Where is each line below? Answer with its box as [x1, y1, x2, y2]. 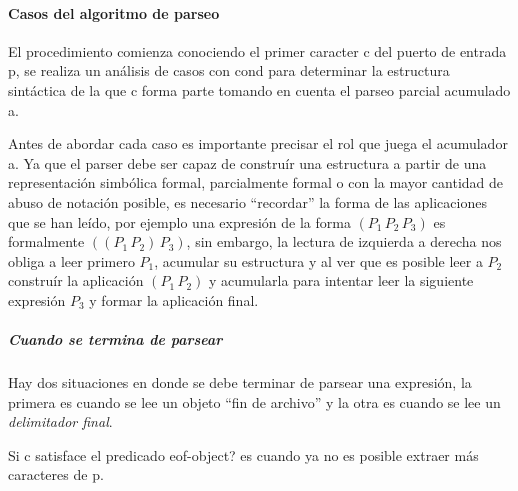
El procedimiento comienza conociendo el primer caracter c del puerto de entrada [8, 40, 507, 61]
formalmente [8, 231, 85, 252]
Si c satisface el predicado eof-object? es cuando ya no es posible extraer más [8, 444, 479, 465]
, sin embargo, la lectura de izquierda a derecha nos [186, 231, 502, 252]
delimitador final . [8, 411, 113, 432]
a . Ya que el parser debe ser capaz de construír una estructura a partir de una [8, 152, 487, 173]
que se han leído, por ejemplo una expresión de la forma [8, 211, 351, 232]
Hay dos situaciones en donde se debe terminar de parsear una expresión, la [8, 372, 472, 393]
